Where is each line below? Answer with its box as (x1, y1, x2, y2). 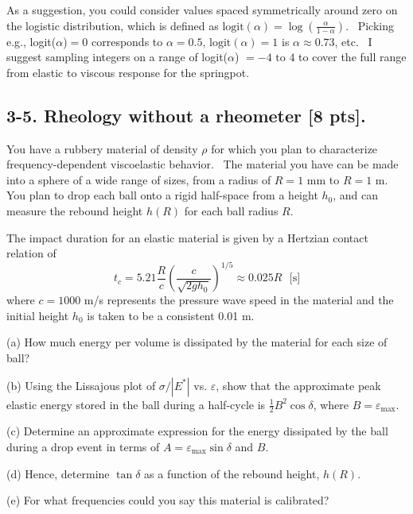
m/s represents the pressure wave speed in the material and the (84, 292, 394, 308)
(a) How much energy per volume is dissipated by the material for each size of (6, 334, 388, 350)
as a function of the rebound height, (144, 465, 320, 481)
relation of (6, 245, 56, 261)
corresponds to (91, 33, 163, 49)
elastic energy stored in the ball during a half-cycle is (6, 396, 266, 412)
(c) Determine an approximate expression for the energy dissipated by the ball (6, 423, 388, 439)
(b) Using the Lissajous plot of (6, 377, 156, 393)
